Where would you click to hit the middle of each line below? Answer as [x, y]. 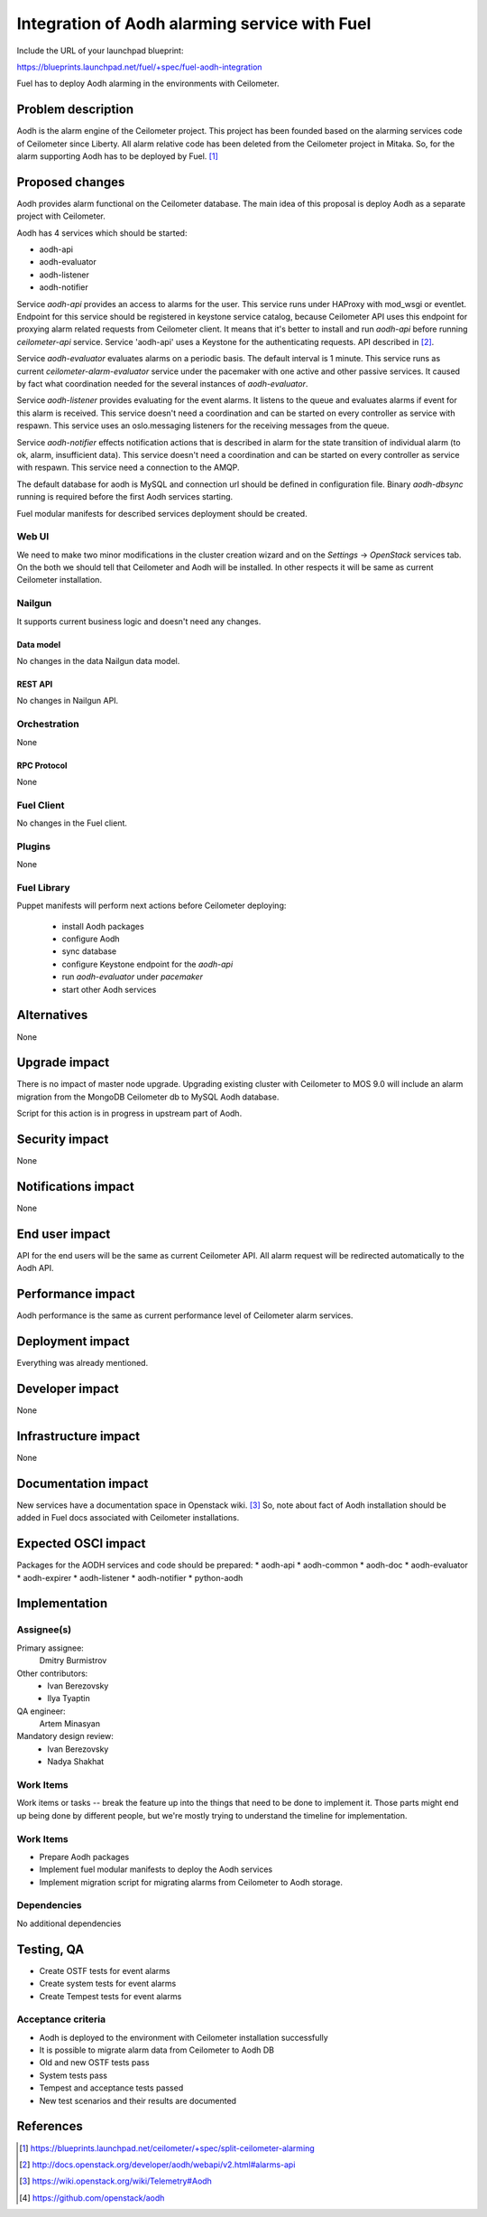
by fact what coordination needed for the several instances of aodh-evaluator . [162, 384]
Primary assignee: [51, 1648]
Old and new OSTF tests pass [94, 2063]
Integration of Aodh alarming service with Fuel [194, 23]
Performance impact [76, 1294]
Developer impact [68, 1388]
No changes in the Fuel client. [72, 823]
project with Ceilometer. [61, 216]
